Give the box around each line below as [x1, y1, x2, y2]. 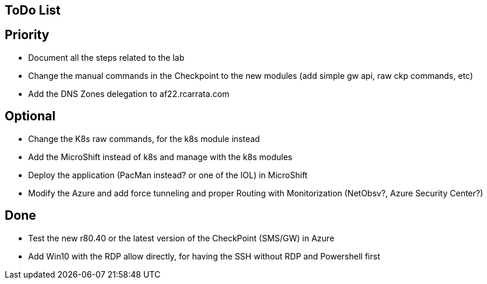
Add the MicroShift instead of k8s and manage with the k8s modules [28, 151, 292, 162]
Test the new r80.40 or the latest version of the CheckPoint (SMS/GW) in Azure [28, 233, 335, 243]
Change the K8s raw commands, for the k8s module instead [28, 133, 260, 144]
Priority [5, 27, 49, 43]
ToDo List [5, 3, 61, 18]
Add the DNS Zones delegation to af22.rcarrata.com [28, 88, 230, 99]
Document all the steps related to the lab [28, 52, 185, 63]
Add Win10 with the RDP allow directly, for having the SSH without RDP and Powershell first [28, 251, 380, 261]
